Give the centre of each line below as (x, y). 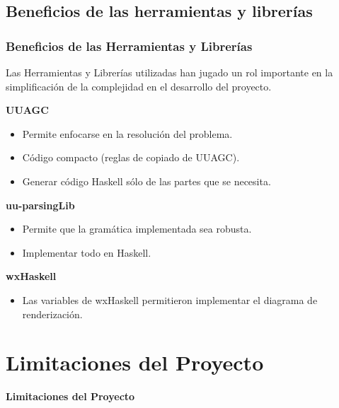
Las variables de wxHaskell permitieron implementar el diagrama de (170, 299)
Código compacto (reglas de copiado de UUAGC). (131, 157)
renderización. (52, 314)
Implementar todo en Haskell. (87, 252)
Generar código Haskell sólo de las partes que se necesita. (146, 181)
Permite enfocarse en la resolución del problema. (127, 133)
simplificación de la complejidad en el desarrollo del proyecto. (139, 86)
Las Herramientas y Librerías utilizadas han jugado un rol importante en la (169, 72)
